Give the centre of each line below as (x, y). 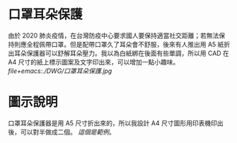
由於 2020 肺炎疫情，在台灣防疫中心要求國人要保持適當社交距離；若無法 (114, 35)
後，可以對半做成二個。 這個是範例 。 (62, 132)
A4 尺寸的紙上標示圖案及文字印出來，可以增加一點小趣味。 (94, 62)
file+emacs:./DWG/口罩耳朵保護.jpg (60, 71)
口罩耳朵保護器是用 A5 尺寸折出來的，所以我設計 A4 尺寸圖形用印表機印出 (116, 123)
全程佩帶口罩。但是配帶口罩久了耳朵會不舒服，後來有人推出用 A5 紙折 (128, 44)
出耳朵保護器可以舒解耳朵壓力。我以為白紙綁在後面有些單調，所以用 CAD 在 (118, 53)
